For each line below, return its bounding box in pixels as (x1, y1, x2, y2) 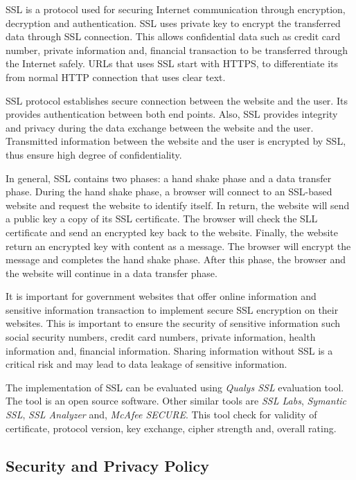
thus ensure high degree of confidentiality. (6, 147, 182, 161)
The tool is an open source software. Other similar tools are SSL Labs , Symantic (6, 393, 347, 408)
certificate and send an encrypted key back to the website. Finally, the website (6, 224, 338, 239)
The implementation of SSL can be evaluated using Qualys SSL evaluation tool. (6, 380, 344, 394)
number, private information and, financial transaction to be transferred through (6, 42, 348, 57)
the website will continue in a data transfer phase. (6, 265, 217, 280)
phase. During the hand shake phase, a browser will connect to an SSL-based (6, 184, 332, 199)
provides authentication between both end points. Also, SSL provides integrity (6, 107, 338, 121)
